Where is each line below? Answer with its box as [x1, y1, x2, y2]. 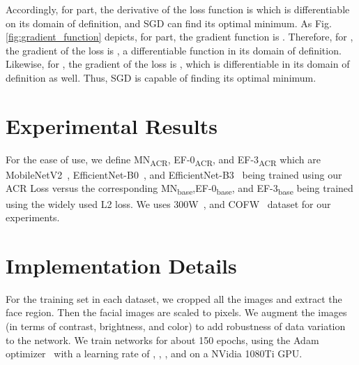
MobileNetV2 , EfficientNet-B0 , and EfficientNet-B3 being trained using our [6, 167, 342, 181]
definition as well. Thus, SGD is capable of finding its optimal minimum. [6, 70, 316, 84]
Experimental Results [6, 111, 217, 140]
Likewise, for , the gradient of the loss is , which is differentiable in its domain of [6, 57, 350, 71]
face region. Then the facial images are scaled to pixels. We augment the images [6, 305, 347, 320]
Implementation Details [6, 251, 237, 279]
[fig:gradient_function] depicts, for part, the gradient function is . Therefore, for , [6, 29, 353, 44]
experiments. [6, 210, 60, 225]
